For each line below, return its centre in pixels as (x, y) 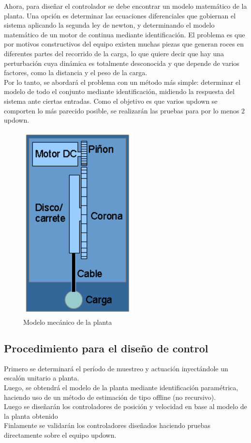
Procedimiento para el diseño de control (106, 348)
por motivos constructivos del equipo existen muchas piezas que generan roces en (124, 44)
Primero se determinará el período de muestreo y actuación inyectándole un (116, 368)
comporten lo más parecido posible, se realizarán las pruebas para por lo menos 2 (125, 110)
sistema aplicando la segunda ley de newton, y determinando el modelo (109, 25)
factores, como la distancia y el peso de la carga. (76, 72)
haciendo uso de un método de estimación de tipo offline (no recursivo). (110, 397)
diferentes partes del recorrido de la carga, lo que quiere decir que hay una (114, 53)
